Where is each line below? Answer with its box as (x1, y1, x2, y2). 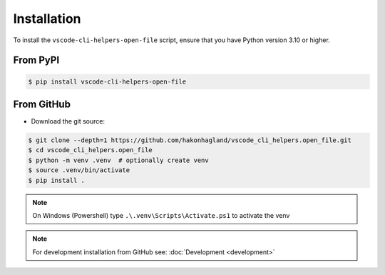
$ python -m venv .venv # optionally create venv (28, 156, 210, 164)
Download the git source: (31, 117, 106, 126)
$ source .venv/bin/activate (28, 166, 130, 174)
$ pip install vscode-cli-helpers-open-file (28, 77, 187, 86)
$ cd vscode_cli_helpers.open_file (28, 146, 153, 154)
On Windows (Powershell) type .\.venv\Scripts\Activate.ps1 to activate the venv (32, 211, 290, 219)
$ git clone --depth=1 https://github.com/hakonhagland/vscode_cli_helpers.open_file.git (28, 136, 352, 144)
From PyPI (13, 54, 60, 66)
